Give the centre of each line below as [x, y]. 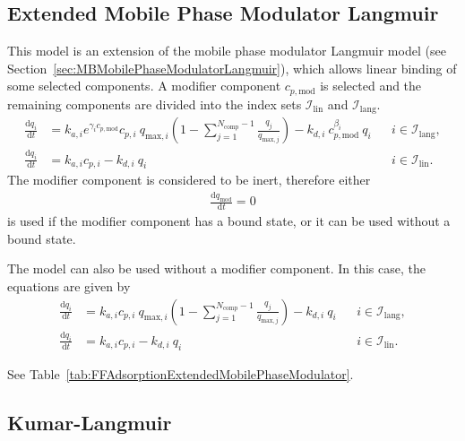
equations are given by [69, 285]
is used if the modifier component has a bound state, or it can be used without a [229, 221]
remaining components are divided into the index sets [155, 104]
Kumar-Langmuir [90, 422]
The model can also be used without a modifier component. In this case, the [216, 268]
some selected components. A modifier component [144, 86]
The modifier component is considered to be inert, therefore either [189, 180]
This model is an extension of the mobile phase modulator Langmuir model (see [227, 51]
